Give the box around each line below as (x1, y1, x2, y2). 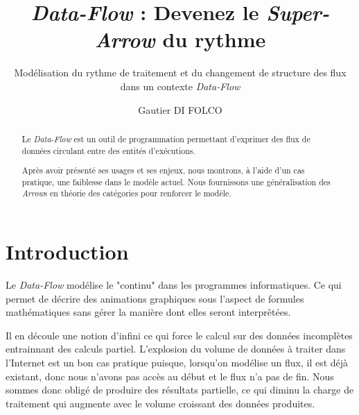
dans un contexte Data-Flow (120, 78, 240, 93)
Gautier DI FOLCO (138, 102, 222, 117)
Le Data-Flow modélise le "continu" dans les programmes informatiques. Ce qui (6, 278, 342, 291)
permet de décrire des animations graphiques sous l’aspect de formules (6, 291, 304, 305)
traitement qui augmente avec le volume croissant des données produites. (6, 396, 315, 410)
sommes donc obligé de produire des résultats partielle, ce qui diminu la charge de (6, 382, 354, 397)
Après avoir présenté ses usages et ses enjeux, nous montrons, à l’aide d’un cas (21, 164, 305, 176)
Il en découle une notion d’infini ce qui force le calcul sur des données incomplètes (6, 328, 353, 342)
